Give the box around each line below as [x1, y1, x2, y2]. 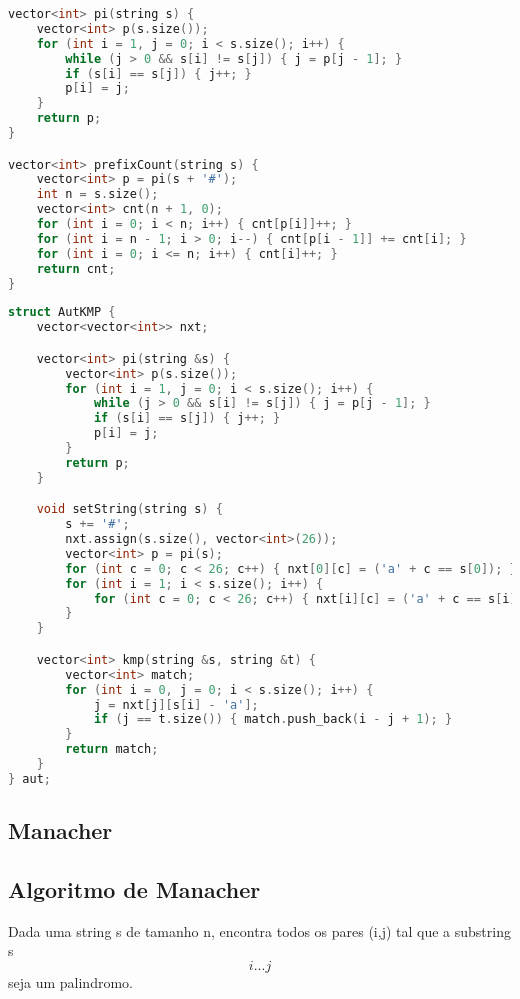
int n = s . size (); [36, 187, 159, 202]
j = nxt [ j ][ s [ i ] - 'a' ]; [93, 697, 259, 712]
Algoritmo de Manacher [8, 873, 261, 904]
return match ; [65, 742, 159, 757]
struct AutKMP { [8, 305, 116, 320]
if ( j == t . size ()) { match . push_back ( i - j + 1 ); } [93, 712, 453, 727]
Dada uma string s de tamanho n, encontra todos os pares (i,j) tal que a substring [8, 920, 511, 941]
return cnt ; [36, 261, 116, 276]
